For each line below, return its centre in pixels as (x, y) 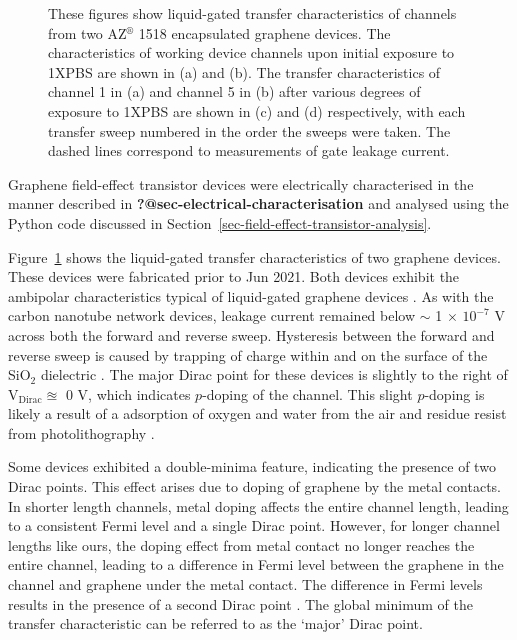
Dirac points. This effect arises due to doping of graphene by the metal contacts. (254, 486)
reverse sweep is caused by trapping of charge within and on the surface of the (248, 354)
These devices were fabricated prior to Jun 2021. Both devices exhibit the (234, 276)
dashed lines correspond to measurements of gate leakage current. (249, 150)
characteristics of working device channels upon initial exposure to (251, 52)
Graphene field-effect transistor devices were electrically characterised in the (241, 183)
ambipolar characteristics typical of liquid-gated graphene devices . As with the (251, 295)
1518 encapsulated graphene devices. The (264, 32)
